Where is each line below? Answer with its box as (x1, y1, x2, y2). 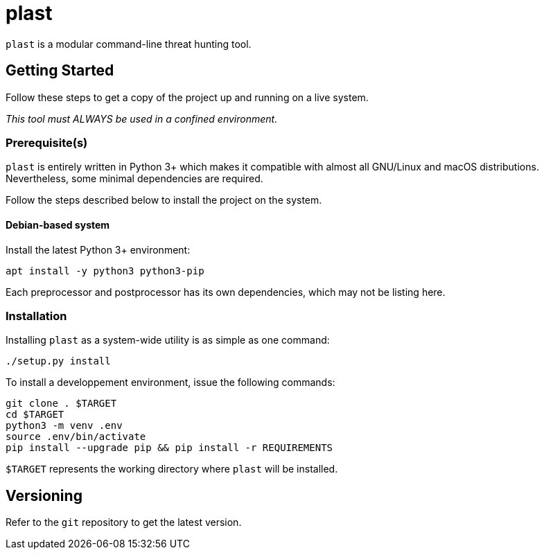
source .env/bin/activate (6, 431, 146, 443)
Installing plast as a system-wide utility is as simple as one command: (6, 334, 330, 346)
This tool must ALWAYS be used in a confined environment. (6, 112, 278, 125)
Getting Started (6, 62, 114, 80)
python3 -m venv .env (6, 420, 123, 432)
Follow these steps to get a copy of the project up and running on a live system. (6, 91, 369, 103)
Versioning (6, 486, 82, 504)
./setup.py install (6, 355, 111, 367)
